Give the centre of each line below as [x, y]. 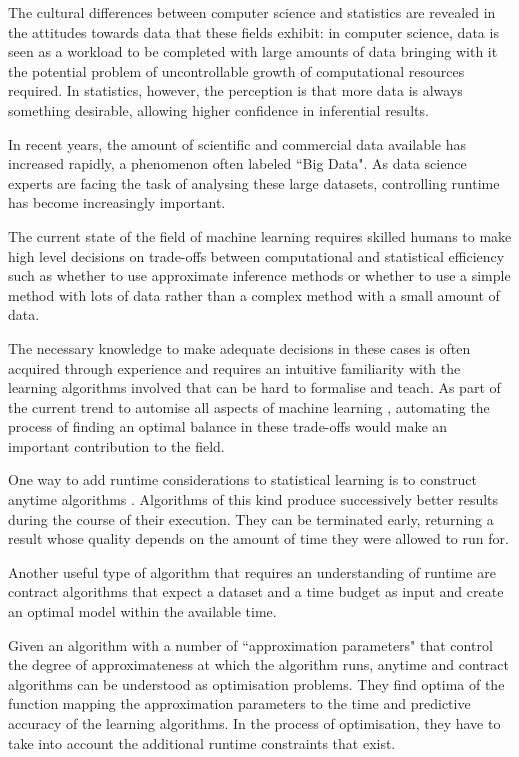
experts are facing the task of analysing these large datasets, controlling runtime [254, 182]
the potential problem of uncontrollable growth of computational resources [236, 70]
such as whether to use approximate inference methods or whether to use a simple [259, 275]
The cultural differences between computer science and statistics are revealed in [252, 12]
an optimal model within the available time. [142, 611]
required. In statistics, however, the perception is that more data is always [235, 90]
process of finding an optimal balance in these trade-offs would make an [228, 426]
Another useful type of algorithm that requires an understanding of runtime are [252, 571]
